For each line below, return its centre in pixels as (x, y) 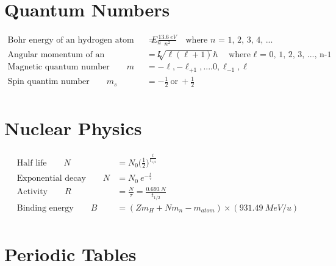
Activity (32, 192)
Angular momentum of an (56, 54)
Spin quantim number (48, 82)
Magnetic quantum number (59, 67)
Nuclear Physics (73, 128)
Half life (32, 163)
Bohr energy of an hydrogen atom (71, 40)
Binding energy (45, 208)
